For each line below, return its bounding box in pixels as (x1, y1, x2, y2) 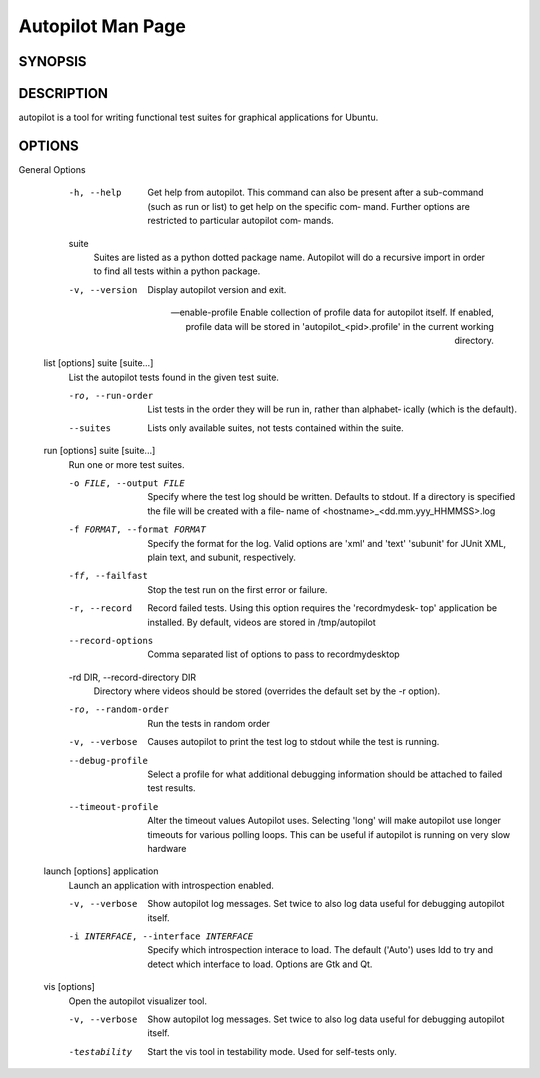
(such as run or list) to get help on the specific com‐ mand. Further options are (147, 200, 470, 212)
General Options (18, 163, 86, 175)
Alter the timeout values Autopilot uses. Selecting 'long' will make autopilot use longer (147, 815, 502, 827)
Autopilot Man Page (18, 15, 187, 37)
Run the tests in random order (147, 717, 270, 729)
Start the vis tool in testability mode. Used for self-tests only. (147, 1045, 397, 1057)
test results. (147, 782, 196, 794)
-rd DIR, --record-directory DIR (68, 671, 197, 683)
